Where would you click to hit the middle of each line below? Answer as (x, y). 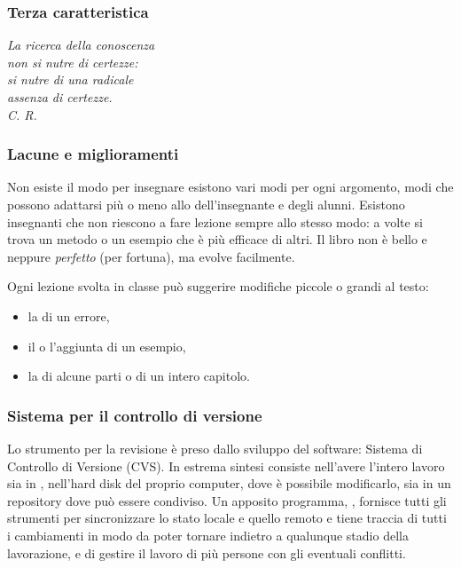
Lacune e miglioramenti (93, 154)
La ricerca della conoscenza (81, 45)
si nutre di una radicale (70, 79)
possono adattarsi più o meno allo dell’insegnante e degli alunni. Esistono (206, 204)
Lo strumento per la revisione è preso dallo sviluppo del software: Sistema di (215, 448)
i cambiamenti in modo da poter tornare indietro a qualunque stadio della (208, 535)
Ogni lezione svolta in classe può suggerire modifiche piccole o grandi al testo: (218, 286)
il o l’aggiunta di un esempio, (107, 346)
